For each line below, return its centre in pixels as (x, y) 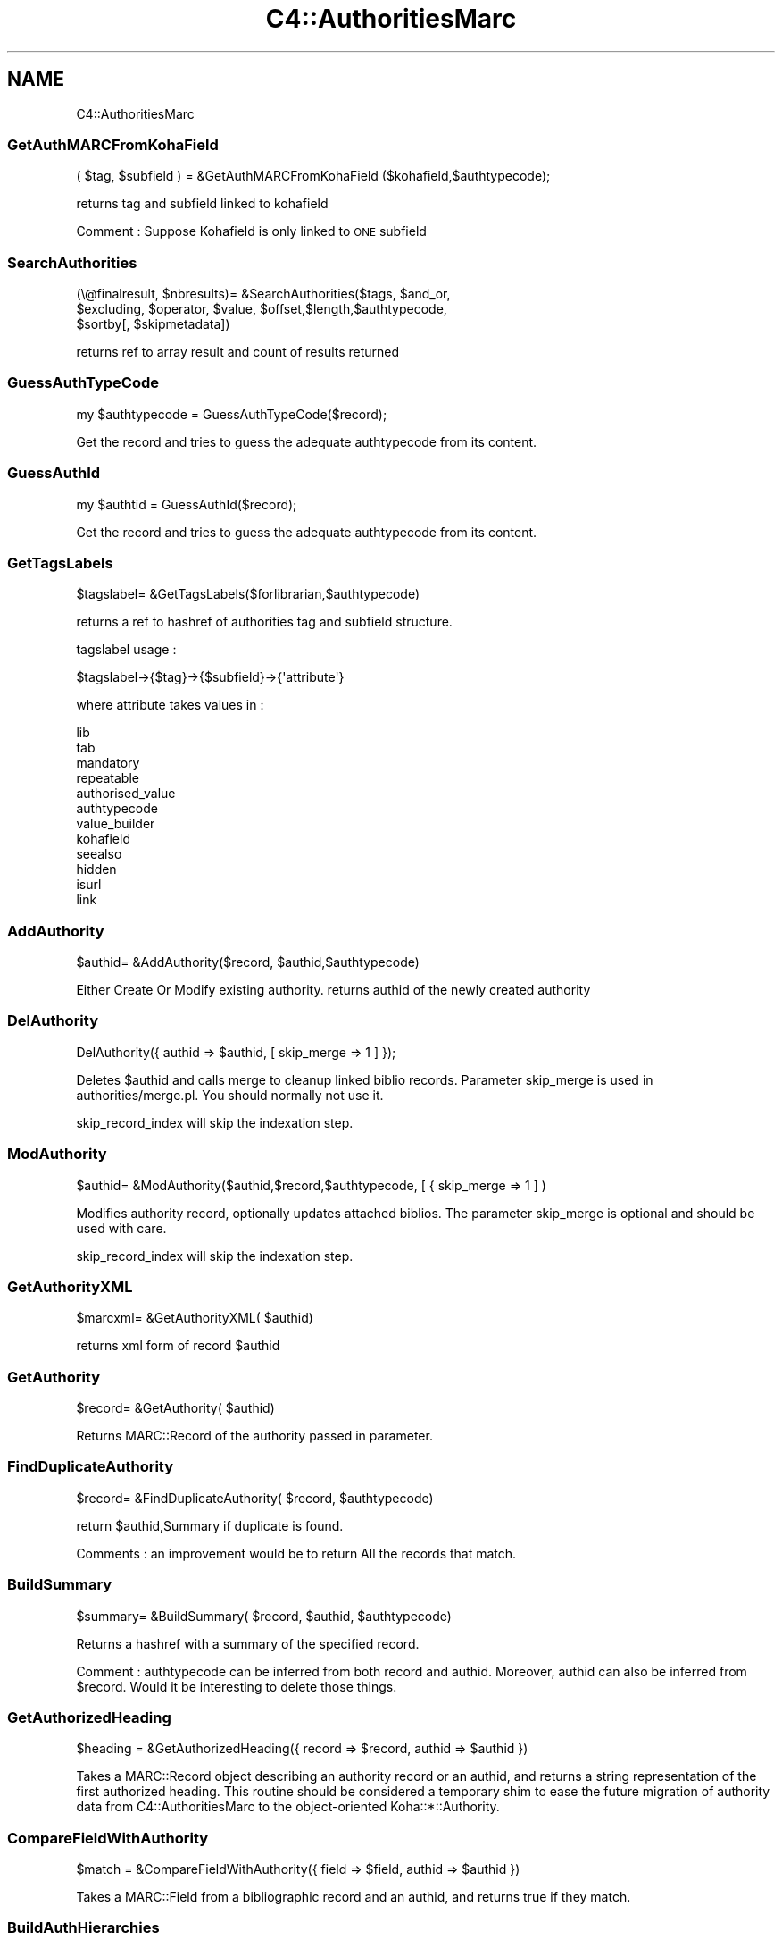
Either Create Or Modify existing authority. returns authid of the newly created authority (333, 990)
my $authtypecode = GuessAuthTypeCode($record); (232, 414)
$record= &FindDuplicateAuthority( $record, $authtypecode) (255, 1498)
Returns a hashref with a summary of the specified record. (248, 1643)
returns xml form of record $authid (178, 1346)
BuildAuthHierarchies (83, 1928)
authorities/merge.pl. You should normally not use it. (230, 1095)
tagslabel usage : (126, 650)
